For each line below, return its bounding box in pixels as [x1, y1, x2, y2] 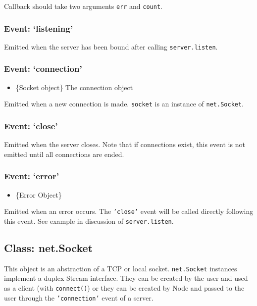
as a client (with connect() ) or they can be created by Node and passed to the [4, 282, 245, 293]
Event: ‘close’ [4, 119, 58, 132]
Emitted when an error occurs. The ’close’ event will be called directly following [4, 206, 254, 216]
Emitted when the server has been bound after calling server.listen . [4, 41, 218, 51]
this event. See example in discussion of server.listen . [4, 215, 174, 226]
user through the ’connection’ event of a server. [4, 292, 154, 303]
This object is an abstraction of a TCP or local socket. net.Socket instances [4, 263, 237, 273]
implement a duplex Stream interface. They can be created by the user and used [4, 273, 248, 283]
